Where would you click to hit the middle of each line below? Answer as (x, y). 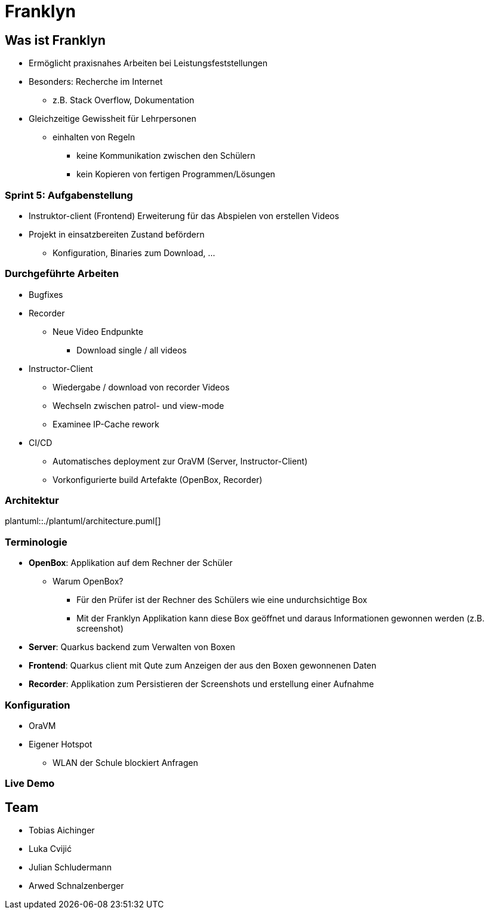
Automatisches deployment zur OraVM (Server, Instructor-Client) (180, 461)
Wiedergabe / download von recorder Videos (141, 387)
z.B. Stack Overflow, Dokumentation (124, 100)
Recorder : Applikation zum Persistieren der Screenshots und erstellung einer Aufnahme (202, 684)
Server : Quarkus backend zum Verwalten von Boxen (132, 647)
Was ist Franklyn (55, 40)
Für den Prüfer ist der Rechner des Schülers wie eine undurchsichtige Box (222, 600)
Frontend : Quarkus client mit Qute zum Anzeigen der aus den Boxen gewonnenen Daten (203, 666)
